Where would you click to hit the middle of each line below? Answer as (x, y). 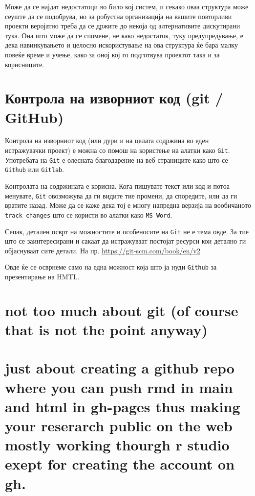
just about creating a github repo (120, 368)
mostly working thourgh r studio (117, 445)
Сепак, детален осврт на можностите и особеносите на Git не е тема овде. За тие (127, 231)
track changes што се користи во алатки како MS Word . (89, 214)
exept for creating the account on (120, 464)
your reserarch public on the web (119, 425)
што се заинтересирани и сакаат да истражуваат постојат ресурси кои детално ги (126, 241)
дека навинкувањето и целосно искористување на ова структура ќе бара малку (121, 45)
